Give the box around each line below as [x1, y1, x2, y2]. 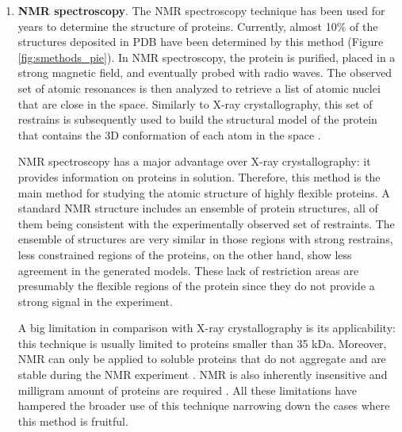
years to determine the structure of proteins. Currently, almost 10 [17, 17, 337, 34]
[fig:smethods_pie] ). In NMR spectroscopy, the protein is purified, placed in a [17, 48, 396, 65]
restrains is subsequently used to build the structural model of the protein [17, 111, 377, 128]
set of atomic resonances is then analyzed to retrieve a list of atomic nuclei [17, 79, 381, 96]
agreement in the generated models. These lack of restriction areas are [17, 262, 359, 278]
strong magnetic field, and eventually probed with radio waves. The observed [17, 64, 392, 81]
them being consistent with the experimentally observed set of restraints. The [17, 215, 395, 231]
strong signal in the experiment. [17, 292, 173, 309]
